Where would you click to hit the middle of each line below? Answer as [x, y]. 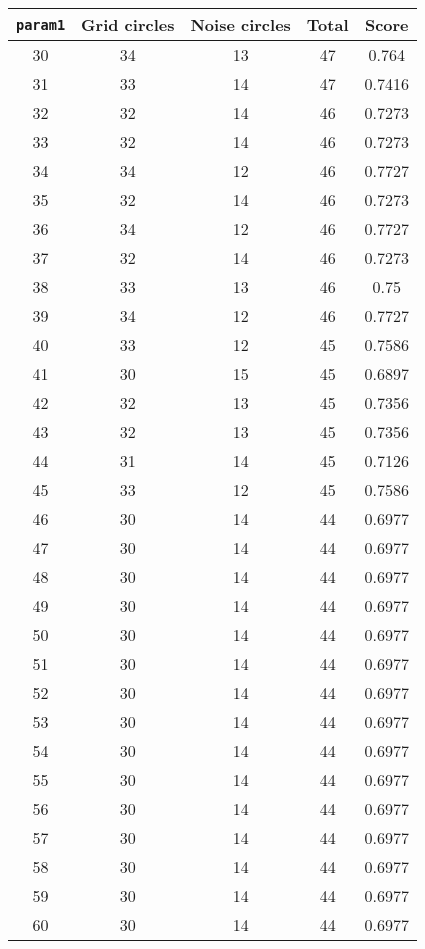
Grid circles [128, 24]
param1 [41, 24]
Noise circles [240, 24]
